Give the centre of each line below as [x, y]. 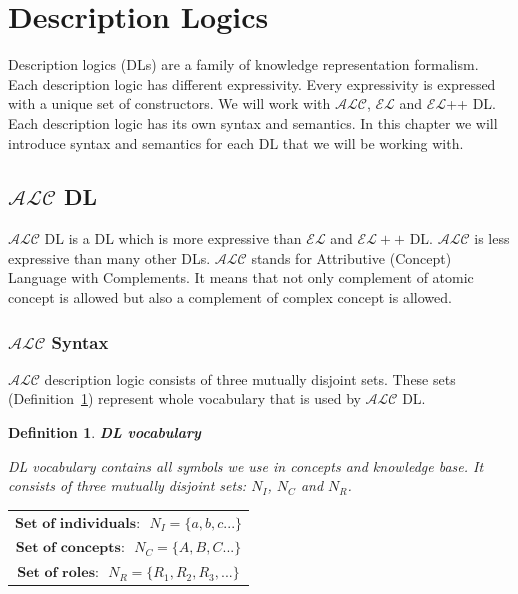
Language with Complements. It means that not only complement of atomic [241, 277]
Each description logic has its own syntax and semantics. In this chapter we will [253, 122]
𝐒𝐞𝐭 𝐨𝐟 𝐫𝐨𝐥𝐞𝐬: [58, 573]
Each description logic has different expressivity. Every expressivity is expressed [252, 83]
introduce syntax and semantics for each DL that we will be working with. [236, 142]
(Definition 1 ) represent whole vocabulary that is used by [184, 398]
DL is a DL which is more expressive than [173, 238]
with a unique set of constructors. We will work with [169, 103]
